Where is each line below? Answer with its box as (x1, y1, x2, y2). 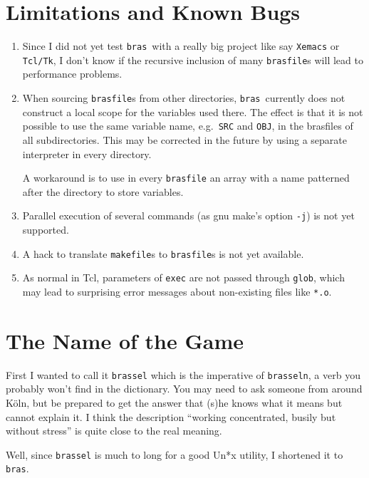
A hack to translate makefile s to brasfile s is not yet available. (22, 246, 304, 261)
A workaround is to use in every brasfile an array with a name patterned (22, 170, 350, 185)
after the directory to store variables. (22, 184, 184, 199)
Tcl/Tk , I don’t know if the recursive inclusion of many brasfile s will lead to (22, 52, 363, 67)
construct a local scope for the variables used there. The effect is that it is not (22, 104, 363, 119)
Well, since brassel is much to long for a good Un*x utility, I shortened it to (6, 447, 343, 462)
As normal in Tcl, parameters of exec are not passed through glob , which (22, 270, 345, 285)
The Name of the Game (6, 326, 244, 355)
